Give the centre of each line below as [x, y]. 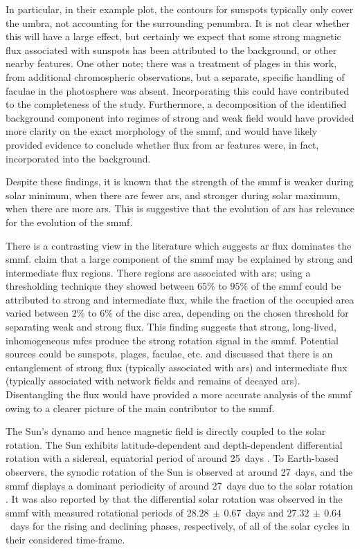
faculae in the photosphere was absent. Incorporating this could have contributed [178, 90]
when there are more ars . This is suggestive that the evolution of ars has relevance [180, 208]
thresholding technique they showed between [100, 286]
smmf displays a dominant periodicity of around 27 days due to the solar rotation [179, 485]
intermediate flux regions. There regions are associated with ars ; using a [158, 272]
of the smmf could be [296, 286]
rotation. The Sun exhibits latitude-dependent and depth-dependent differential [174, 444]
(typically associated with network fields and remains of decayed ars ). [153, 381]
